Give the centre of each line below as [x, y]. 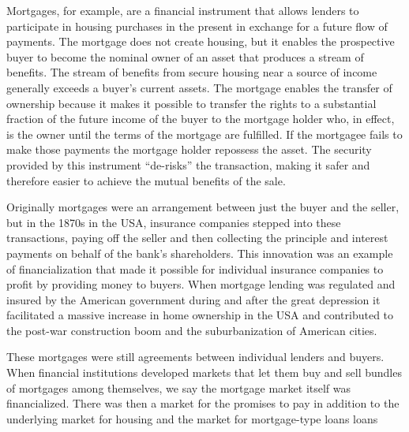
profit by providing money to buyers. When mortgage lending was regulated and [201, 284]
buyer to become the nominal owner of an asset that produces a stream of [185, 56]
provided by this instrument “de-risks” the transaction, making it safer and [188, 164]
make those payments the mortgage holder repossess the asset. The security [189, 149]
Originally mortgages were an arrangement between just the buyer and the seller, [203, 207]
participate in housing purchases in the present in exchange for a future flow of [197, 26]
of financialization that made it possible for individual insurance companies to [195, 268]
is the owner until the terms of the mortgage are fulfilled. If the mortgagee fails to [204, 134]
